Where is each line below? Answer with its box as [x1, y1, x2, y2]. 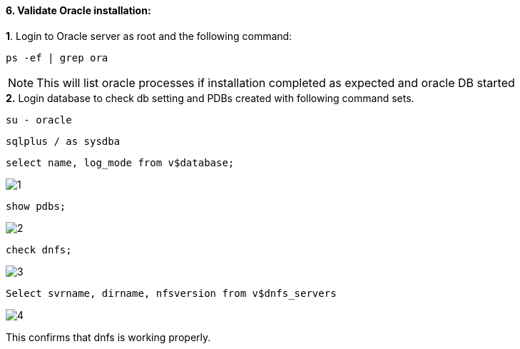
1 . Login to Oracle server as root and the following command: [6, 29, 292, 42]
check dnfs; [6, 243, 72, 256]
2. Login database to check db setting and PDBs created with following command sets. [6, 91, 414, 104]
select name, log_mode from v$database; [6, 156, 235, 168]
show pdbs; [6, 200, 66, 212]
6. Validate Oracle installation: [6, 4, 151, 16]
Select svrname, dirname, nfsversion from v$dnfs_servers [6, 287, 337, 299]
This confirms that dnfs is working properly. [6, 330, 211, 343]
